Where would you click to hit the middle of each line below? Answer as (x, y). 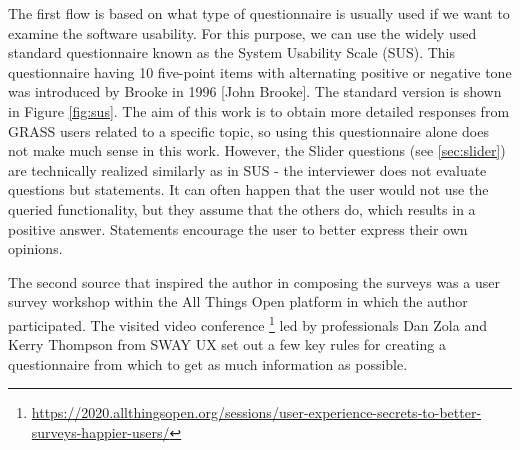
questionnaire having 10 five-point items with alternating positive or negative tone (260, 71)
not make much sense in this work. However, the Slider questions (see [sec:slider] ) (257, 150)
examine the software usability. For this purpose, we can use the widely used (242, 32)
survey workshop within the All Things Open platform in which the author (238, 301)
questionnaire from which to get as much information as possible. (208, 363)
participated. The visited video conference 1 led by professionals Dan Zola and (247, 323)
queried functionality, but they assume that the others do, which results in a (242, 208)
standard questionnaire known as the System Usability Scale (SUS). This (232, 52)
